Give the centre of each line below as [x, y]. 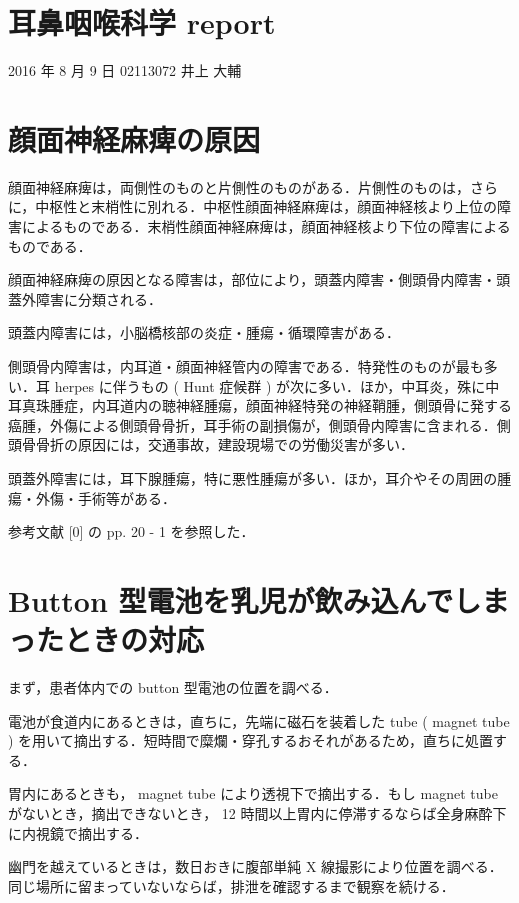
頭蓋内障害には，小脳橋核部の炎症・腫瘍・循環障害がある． [204, 332]
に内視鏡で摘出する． [78, 832]
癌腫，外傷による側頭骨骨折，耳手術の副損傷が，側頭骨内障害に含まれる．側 [259, 424]
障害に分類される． [98, 298]
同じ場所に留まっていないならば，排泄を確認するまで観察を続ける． [231, 885]
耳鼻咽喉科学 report [142, 22]
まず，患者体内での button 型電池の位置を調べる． [173, 687]
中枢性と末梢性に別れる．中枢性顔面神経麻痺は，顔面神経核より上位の [266, 206]
